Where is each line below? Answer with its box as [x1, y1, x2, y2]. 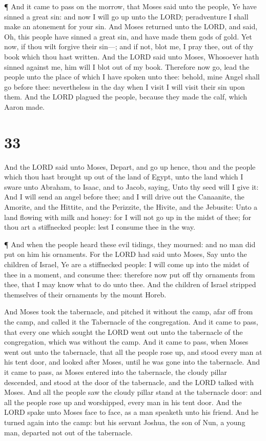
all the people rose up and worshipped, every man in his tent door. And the [4, 396, 242, 407]
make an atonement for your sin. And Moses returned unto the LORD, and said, [4, 21, 258, 32]
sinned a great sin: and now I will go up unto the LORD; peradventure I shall [4, 11, 249, 22]
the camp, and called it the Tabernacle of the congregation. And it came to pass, [4, 316, 258, 327]
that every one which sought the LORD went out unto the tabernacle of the [4, 326, 243, 337]
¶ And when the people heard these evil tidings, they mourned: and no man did [4, 238, 256, 249]
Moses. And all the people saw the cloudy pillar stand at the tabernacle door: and [4, 387, 262, 397]
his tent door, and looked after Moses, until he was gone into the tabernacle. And [4, 356, 260, 367]
